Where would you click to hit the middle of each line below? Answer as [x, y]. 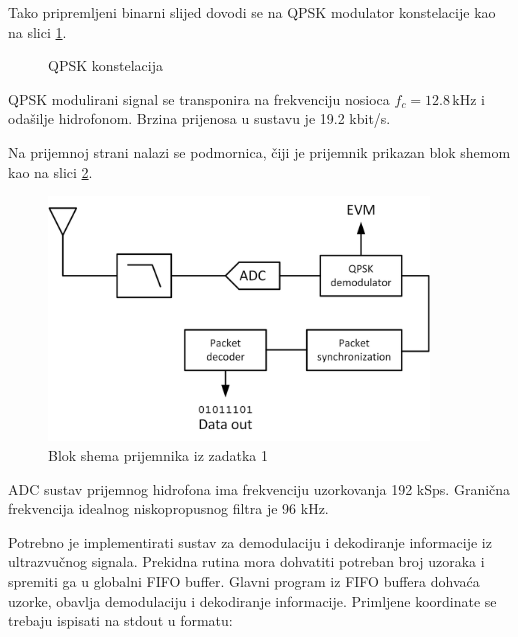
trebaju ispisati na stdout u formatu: [120, 620]
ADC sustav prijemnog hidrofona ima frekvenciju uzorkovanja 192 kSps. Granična [259, 488]
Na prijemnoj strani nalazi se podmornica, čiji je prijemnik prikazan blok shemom [259, 151]
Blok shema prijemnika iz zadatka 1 [158, 454]
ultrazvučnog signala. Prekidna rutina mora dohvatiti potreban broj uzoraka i [246, 561]
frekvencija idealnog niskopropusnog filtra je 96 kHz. [168, 508]
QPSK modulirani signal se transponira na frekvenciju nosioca [199, 98]
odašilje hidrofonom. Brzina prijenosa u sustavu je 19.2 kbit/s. [199, 118]
